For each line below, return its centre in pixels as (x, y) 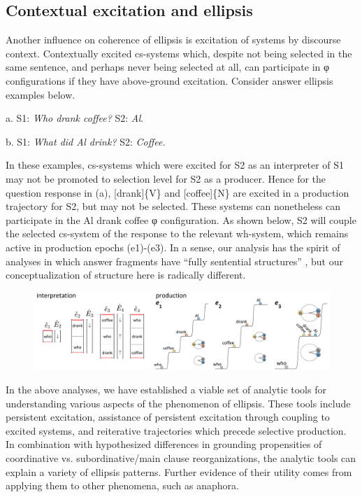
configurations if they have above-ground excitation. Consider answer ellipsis (169, 80)
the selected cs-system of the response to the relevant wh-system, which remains (177, 233)
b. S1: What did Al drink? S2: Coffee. (86, 141)
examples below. (41, 94)
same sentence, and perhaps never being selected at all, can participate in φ (168, 67)
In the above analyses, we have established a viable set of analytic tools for (166, 390)
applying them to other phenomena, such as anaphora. (122, 485)
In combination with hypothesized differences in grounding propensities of (164, 444)
